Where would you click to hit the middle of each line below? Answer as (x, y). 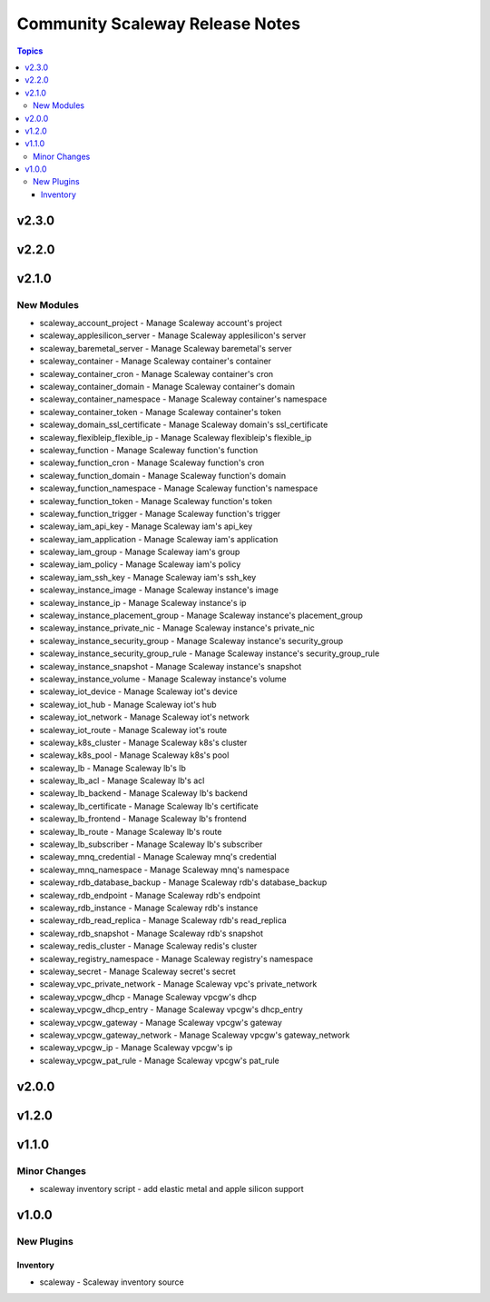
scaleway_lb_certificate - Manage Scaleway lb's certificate (149, 806)
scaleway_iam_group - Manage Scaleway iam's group (140, 552)
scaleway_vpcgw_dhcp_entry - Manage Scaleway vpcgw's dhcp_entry (171, 1009)
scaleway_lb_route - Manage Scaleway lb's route (131, 831)
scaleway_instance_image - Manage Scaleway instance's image (159, 590)
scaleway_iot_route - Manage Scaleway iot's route (133, 730)
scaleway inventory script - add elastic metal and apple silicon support (171, 1188)
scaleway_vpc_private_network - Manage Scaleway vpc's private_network (178, 984)
